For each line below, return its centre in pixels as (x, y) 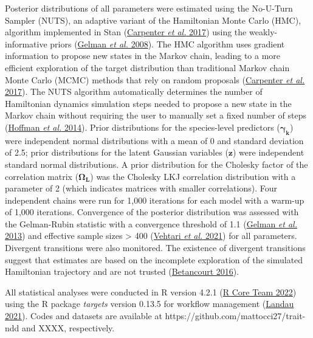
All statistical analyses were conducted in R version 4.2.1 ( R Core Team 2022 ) (151, 291)
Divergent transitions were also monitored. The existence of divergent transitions (155, 248)
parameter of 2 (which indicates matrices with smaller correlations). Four (141, 188)
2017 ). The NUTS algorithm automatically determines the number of (134, 91)
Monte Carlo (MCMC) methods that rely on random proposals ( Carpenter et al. (155, 79)
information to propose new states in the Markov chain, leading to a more (143, 56)
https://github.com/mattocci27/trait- (235, 316)
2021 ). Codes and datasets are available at (84, 316)
